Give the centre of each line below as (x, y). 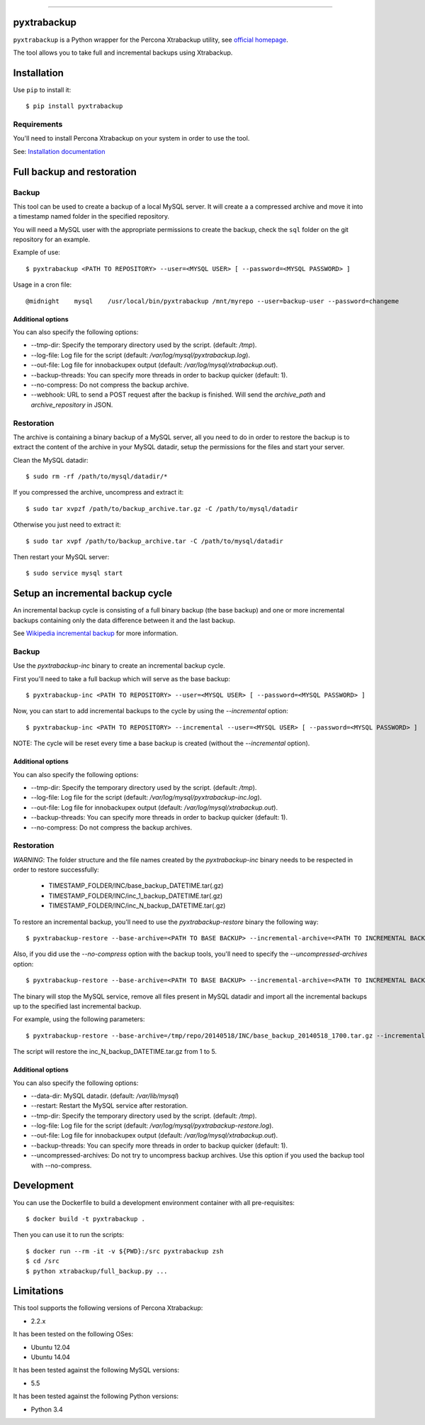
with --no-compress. (61, 1165)
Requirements (38, 124)
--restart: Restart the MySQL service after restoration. (109, 1106)
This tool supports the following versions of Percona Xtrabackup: (108, 1308)
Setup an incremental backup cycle (93, 594)
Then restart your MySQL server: (61, 557)
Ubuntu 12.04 (51, 1347)
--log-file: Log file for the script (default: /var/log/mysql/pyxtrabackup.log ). (141, 355)
